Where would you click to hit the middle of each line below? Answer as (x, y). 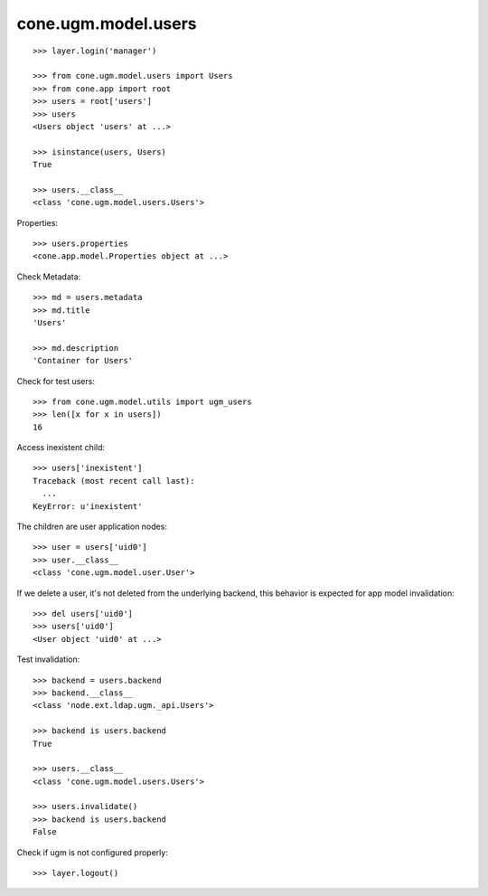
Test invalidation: (48, 659)
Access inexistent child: (61, 448)
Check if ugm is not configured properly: (93, 852)
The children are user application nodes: (92, 527)
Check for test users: (56, 381)
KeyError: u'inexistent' (88, 506)
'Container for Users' (83, 361)
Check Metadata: (49, 277)
